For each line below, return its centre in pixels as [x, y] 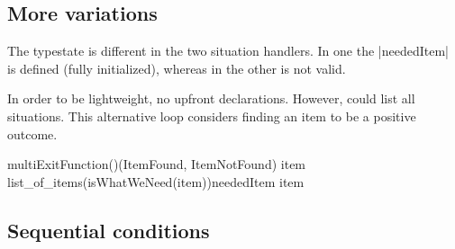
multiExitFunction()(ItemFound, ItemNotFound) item [157, 164]
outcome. [32, 133]
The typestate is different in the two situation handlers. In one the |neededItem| [228, 51]
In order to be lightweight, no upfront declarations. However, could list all [211, 98]
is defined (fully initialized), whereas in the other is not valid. [177, 68]
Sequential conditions [109, 230]
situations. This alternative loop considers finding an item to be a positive [212, 116]
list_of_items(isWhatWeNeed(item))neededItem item [156, 181]
